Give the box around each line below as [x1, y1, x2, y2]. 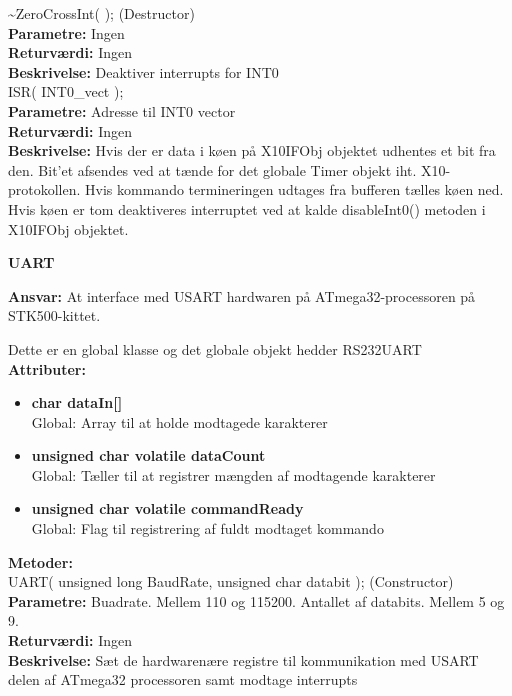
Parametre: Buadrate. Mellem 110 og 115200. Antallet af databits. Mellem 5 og [8, 590, 505, 611]
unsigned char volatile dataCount [31, 445, 266, 466]
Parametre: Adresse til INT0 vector [8, 100, 236, 121]
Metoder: [8, 551, 73, 572]
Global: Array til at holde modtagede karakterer [31, 411, 328, 432]
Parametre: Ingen [8, 22, 125, 43]
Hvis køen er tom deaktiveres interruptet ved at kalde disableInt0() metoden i [8, 198, 486, 219]
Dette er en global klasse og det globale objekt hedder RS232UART [8, 338, 422, 359]
